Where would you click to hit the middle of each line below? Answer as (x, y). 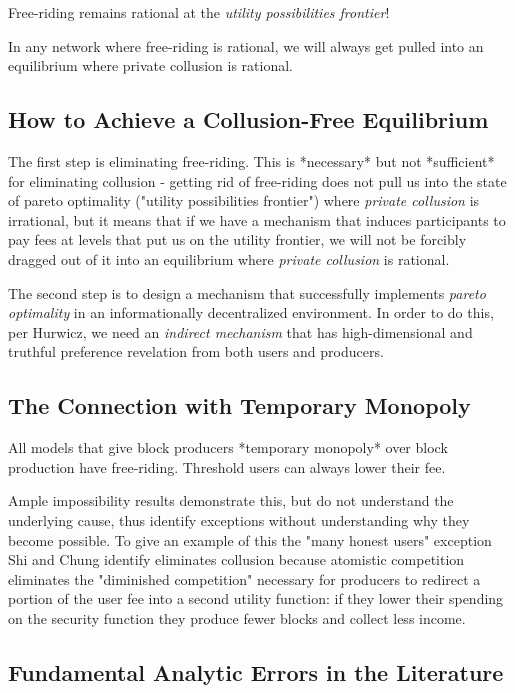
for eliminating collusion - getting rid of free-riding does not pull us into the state (257, 180)
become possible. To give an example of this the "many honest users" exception (250, 539)
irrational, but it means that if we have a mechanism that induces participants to (257, 219)
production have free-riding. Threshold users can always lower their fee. (227, 466)
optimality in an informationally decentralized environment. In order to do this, (251, 312)
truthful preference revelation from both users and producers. (196, 351)
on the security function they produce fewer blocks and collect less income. (237, 617)
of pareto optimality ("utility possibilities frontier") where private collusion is (244, 200)
